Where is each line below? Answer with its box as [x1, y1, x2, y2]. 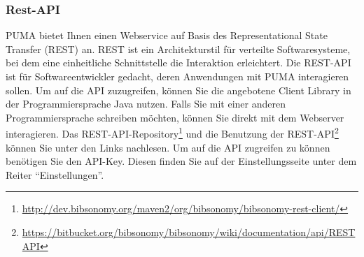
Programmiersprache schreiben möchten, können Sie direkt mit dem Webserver [6, 110, 344, 124]
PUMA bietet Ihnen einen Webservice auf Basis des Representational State [6, 28, 328, 43]
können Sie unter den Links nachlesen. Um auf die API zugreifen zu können [6, 140, 330, 154]
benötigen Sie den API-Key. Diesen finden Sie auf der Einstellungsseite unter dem [6, 154, 357, 168]
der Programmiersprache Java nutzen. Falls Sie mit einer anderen [6, 96, 286, 111]
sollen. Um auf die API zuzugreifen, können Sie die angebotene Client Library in [6, 82, 351, 97]
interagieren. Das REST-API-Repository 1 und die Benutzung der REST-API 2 [6, 124, 339, 141]
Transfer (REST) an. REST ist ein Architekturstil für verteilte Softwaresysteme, [6, 41, 351, 56]
